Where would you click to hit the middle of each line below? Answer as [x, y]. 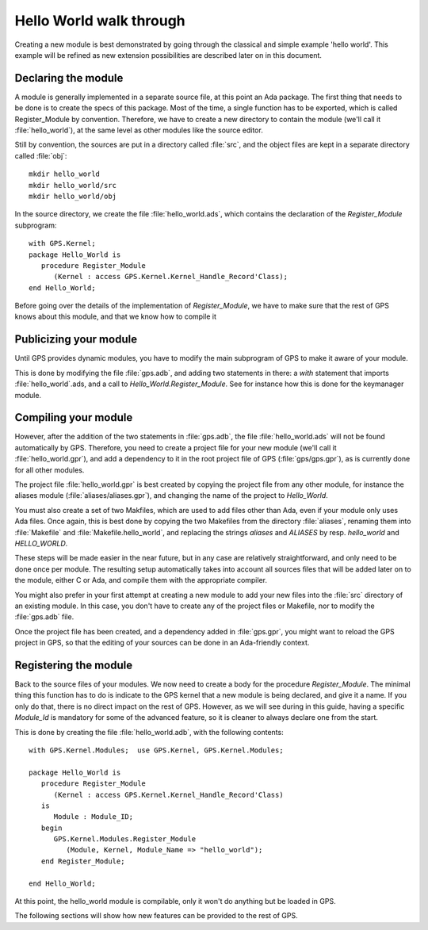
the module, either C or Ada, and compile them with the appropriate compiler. [141, 580]
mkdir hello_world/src [73, 185]
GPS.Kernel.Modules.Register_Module [125, 839]
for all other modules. [50, 470]
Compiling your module [74, 417]
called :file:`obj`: [41, 155]
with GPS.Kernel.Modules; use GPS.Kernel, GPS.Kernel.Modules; [157, 750]
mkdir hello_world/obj [73, 196]
